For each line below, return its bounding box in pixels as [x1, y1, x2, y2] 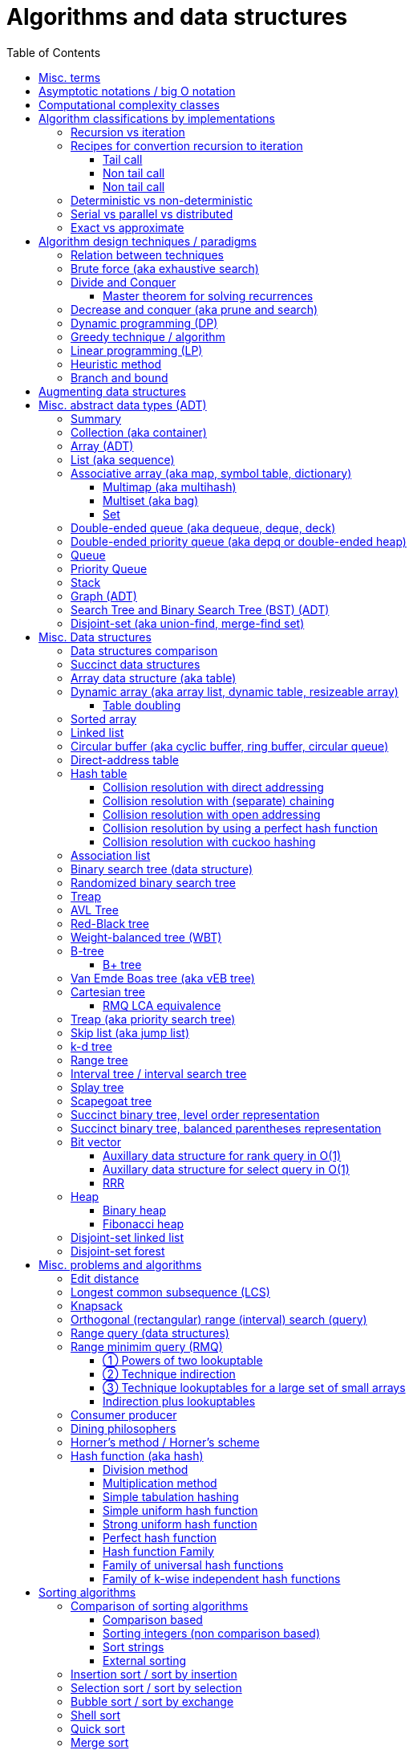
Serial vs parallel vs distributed [71, 206, 233, 221]
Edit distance [71, 1271, 140, 1285]
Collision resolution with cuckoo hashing [103, 834, 316, 849]
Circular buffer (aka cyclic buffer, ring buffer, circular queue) [71, 739, 389, 753]
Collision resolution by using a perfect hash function [103, 820, 378, 835]
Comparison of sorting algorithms [71, 1598, 249, 1613]
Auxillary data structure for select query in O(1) [103, 1162, 350, 1176]
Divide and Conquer [71, 275, 176, 289]
